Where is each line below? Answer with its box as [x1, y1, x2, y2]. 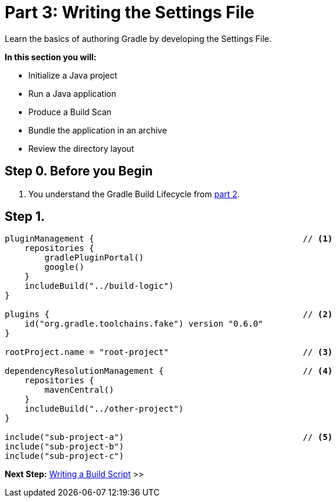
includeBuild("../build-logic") [24, 281, 174, 291]
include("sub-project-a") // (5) [5, 432, 333, 442]
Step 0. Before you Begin [5, 164, 153, 179]
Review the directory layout [28, 143, 134, 154]
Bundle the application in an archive [28, 125, 167, 135]
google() [44, 262, 84, 272]
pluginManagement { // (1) [5, 234, 333, 244]
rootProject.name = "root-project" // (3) [5, 347, 333, 357]
